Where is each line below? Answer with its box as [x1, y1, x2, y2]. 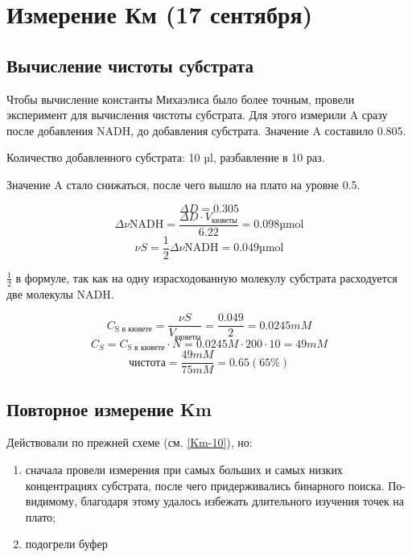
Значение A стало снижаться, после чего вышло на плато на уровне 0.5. [6, 175, 360, 192]
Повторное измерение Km [6, 396, 212, 421]
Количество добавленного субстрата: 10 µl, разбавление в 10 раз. [6, 149, 325, 166]
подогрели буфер [25, 535, 108, 552]
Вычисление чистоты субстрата [6, 52, 253, 77]
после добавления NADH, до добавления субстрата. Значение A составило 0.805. [6, 122, 406, 138]
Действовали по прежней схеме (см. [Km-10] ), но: [6, 434, 253, 451]
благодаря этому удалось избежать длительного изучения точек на [80, 493, 405, 510]
